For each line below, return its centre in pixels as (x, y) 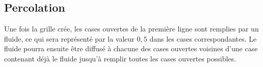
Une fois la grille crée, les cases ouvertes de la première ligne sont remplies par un (131, 29)
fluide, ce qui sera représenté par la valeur (69, 38)
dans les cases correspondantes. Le (203, 38)
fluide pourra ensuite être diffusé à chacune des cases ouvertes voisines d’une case (131, 48)
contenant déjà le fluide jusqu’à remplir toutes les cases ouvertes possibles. (120, 58)
